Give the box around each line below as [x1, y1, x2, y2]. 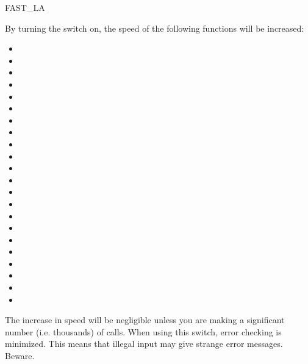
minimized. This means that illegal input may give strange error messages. [5, 337, 283, 350]
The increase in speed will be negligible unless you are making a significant [5, 313, 285, 326]
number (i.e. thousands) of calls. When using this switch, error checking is [5, 325, 282, 338]
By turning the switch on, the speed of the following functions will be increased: [5, 21, 304, 34]
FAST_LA [5, 1, 45, 13]
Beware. [5, 349, 35, 362]
